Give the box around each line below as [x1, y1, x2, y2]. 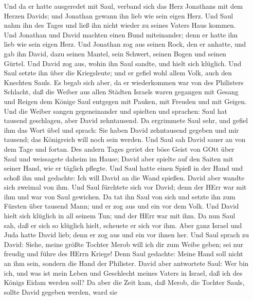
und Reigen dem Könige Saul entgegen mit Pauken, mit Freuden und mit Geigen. [4, 96, 247, 106]
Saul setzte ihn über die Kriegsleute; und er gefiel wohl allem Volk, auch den [4, 68, 232, 78]
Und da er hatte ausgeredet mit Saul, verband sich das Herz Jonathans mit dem [4, 1, 243, 11]
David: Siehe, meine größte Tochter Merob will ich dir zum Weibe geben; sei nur [4, 239, 244, 249]
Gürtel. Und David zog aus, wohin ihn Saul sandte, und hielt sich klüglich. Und [4, 58, 241, 68]
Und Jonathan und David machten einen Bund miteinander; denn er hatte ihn [4, 29, 238, 39]
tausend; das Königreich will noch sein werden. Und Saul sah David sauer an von [4, 134, 246, 144]
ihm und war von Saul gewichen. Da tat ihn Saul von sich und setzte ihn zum [4, 191, 235, 201]
